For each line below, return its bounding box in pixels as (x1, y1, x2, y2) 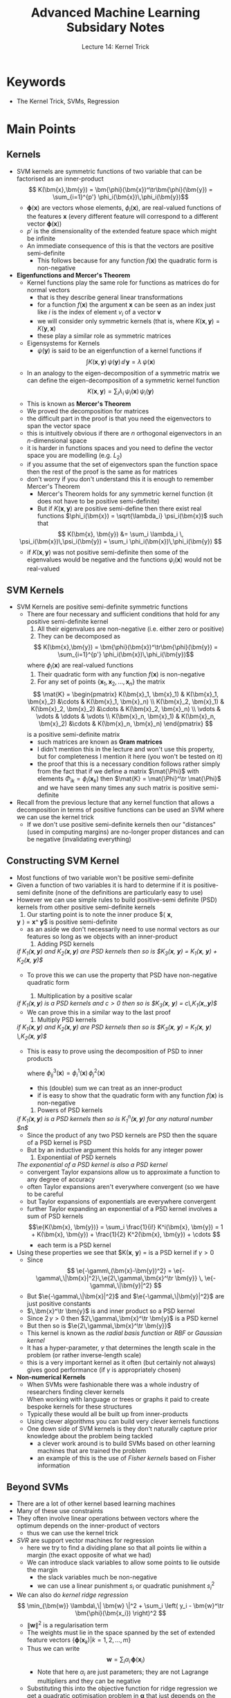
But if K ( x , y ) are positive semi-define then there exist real (37, 504, 202, 512)
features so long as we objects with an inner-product (26, 932, 178, 940)
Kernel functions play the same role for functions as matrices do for (26, 278, 220, 287)
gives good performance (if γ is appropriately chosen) (26, 1366, 181, 1374)
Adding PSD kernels (37, 940, 95, 948)
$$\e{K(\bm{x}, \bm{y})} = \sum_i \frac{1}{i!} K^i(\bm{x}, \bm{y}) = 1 (28, 1222, 223, 1231)
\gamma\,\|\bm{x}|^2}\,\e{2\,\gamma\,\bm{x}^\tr (35, 1273, 174, 1282)
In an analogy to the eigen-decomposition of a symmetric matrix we (26, 369, 221, 377)
